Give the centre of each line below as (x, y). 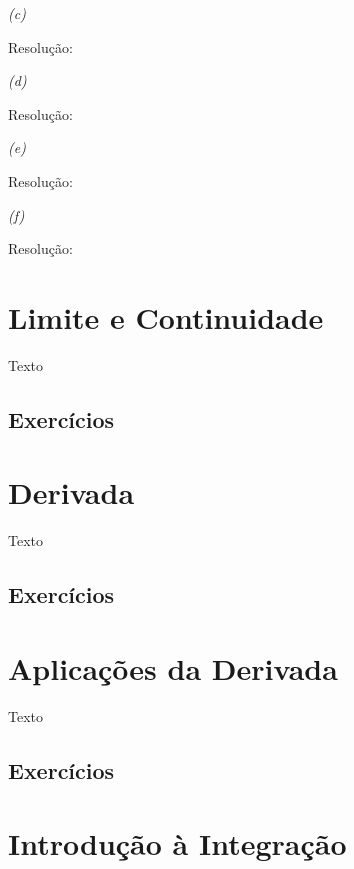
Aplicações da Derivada (173, 667)
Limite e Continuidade (166, 316)
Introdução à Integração (177, 843)
